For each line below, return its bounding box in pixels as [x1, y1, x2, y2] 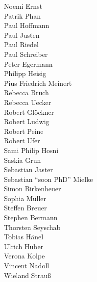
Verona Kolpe [4, 251, 45, 261]
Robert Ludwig [4, 116, 49, 127]
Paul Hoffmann [4, 20, 49, 30]
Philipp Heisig [4, 68, 47, 78]
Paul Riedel [4, 39, 39, 50]
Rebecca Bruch [4, 87, 49, 98]
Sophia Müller [4, 193, 47, 203]
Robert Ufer [4, 135, 40, 146]
